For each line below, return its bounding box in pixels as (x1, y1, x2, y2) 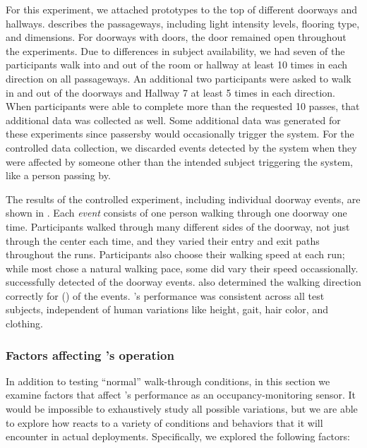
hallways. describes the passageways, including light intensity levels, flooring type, (6, 16, 360, 30)
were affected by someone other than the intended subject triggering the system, (6, 154, 353, 169)
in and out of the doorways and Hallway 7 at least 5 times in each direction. (6, 85, 335, 99)
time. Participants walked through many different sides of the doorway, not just (6, 219, 350, 234)
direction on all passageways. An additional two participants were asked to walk (6, 71, 351, 85)
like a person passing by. (6, 168, 111, 183)
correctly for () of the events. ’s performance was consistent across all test (6, 288, 325, 303)
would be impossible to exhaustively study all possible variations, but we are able (6, 401, 358, 416)
